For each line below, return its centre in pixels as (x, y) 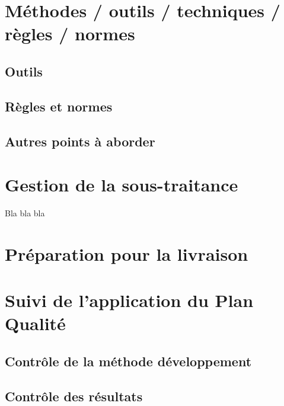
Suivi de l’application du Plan (129, 300)
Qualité (35, 323)
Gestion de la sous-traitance (122, 185)
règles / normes (70, 33)
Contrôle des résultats (74, 396)
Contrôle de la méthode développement (128, 361)
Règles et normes (59, 106)
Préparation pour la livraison (127, 253)
